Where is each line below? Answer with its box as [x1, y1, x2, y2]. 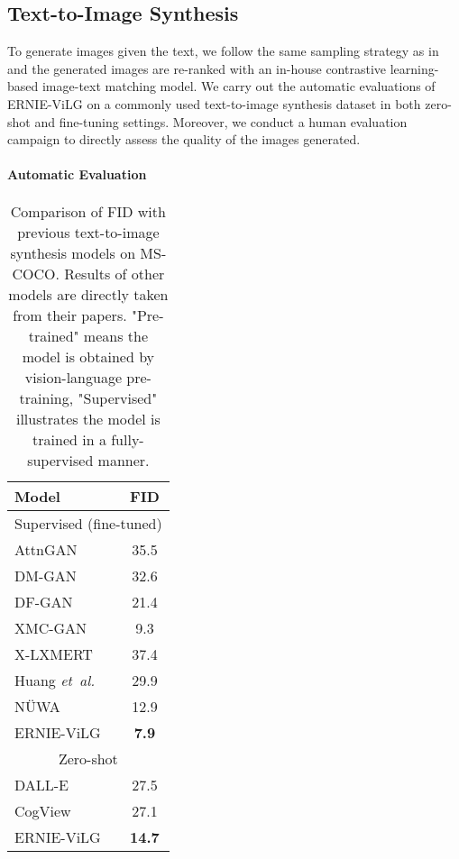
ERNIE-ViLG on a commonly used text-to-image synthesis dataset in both [7, 94, 421, 113]
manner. [97, 449, 150, 471]
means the [83, 324, 149, 346]
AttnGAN [14, 538, 78, 560]
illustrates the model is [15, 407, 161, 429]
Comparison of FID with [10, 200, 166, 222]
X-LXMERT [14, 643, 93, 664]
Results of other [64, 262, 165, 284]
